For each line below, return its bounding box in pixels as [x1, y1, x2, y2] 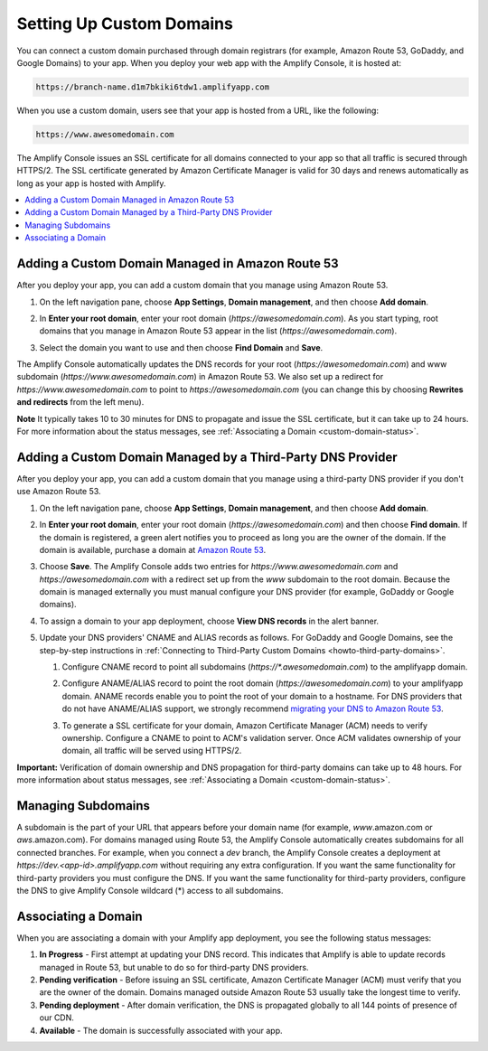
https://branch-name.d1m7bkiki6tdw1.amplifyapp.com [35, 81, 270, 92]
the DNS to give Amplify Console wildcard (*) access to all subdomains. [16, 886, 284, 896]
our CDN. [39, 1012, 74, 1023]
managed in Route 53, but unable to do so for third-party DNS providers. [39, 962, 309, 972]
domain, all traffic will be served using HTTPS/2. [61, 746, 242, 756]
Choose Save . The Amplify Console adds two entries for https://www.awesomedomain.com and [39, 561, 399, 572]
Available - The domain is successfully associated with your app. [39, 1025, 283, 1036]
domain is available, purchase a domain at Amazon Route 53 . [39, 544, 267, 555]
